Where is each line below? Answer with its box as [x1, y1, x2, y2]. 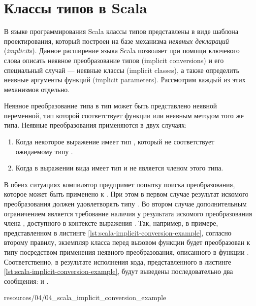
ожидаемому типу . [15, 146, 73, 156]
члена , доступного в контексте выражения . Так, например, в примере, [4, 218, 218, 228]
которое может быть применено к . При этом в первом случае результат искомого [4, 189, 249, 199]
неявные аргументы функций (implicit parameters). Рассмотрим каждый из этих [4, 74, 246, 85]
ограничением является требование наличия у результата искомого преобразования [4, 208, 252, 218]
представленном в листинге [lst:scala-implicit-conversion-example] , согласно [4, 227, 231, 238]
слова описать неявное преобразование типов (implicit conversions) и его [4, 55, 224, 65]
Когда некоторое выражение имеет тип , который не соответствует [15, 136, 215, 147]
